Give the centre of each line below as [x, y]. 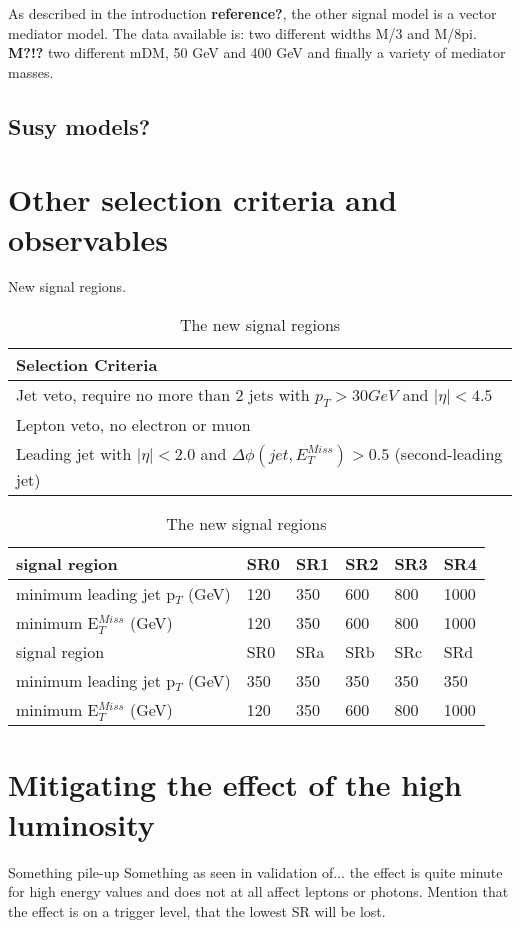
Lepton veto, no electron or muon [133, 425]
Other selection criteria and [202, 199]
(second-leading [448, 454]
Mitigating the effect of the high [235, 784]
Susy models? [79, 125]
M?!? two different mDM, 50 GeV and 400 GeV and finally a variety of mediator [257, 52]
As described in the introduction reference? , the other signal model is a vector [252, 13]
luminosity [81, 823]
